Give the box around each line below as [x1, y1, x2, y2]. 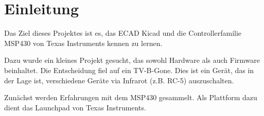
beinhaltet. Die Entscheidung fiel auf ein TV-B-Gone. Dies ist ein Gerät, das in [4, 64, 254, 75]
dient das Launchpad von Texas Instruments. [4, 102, 146, 112]
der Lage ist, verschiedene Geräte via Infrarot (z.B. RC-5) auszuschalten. [4, 75, 234, 85]
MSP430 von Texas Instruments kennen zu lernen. [4, 37, 163, 48]
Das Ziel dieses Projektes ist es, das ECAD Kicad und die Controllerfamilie [4, 28, 242, 38]
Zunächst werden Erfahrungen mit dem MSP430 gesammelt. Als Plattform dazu [4, 92, 257, 103]
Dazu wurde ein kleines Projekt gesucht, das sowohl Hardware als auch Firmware [4, 55, 260, 65]
